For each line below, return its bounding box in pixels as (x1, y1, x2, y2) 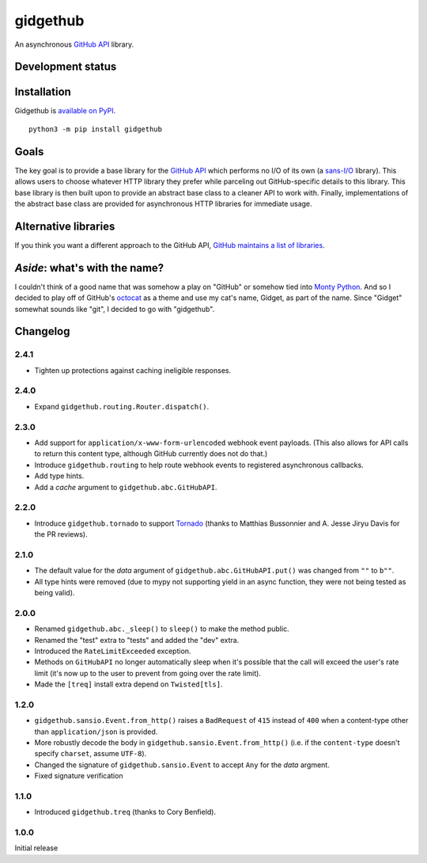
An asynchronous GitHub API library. (14, 40, 134, 49)
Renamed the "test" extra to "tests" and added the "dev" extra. (34, 635, 240, 644)
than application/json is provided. (34, 727, 158, 736)
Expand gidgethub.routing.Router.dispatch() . (34, 401, 210, 411)
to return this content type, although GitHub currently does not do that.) (34, 449, 268, 458)
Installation (14, 86, 71, 99)
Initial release (14, 843, 59, 853)
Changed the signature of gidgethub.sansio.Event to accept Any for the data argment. (34, 760, 330, 770)
